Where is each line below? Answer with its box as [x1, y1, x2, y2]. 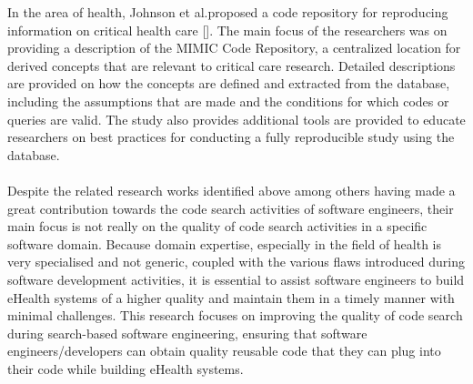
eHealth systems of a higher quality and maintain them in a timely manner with [7, 288, 455, 307]
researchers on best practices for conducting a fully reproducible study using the [7, 127, 455, 147]
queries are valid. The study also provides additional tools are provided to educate [7, 109, 466, 128]
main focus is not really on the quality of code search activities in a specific [7, 217, 428, 236]
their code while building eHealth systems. [7, 359, 244, 378]
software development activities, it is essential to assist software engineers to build [7, 269, 465, 288]
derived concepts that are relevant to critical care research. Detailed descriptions [7, 56, 456, 75]
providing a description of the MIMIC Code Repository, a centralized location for [7, 38, 461, 57]
